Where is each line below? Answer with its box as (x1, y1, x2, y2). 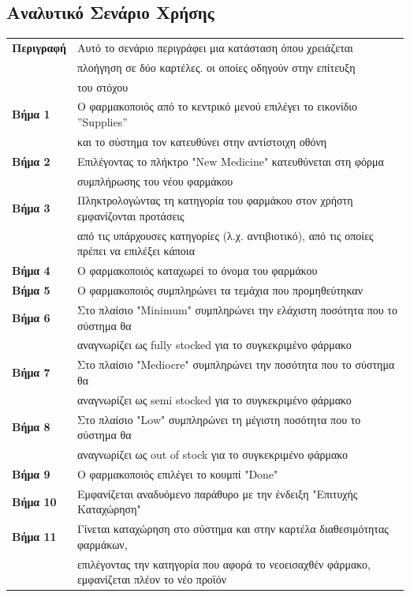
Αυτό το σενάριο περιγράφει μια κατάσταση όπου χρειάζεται (76, 39, 353, 55)
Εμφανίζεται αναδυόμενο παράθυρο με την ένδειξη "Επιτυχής (76, 485, 358, 501)
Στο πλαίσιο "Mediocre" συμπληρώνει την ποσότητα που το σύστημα (76, 356, 395, 373)
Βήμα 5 (12, 282, 50, 298)
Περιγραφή (12, 39, 66, 55)
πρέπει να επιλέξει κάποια (76, 242, 195, 259)
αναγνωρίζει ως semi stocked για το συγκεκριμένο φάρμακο (76, 391, 352, 407)
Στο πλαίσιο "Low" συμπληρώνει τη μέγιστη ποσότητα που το (76, 411, 361, 427)
